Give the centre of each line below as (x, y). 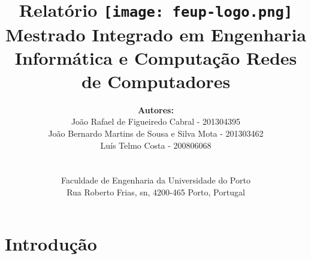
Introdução (51, 243)
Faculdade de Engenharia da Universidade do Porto (156, 180)
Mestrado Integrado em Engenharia (156, 34)
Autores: (156, 109)
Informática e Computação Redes (156, 57)
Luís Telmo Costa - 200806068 (156, 145)
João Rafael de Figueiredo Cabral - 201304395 (156, 121)
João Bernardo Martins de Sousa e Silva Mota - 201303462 (156, 133)
